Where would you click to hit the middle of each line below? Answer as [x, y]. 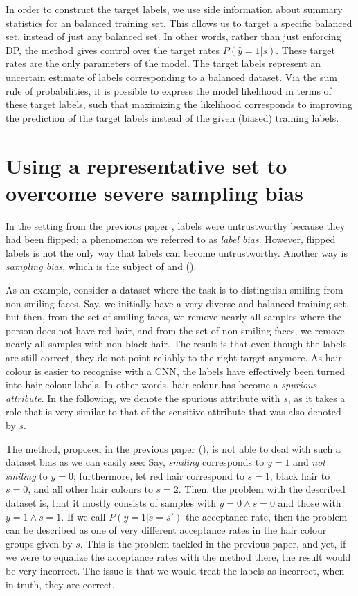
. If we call [83, 516]
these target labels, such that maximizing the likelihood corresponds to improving [179, 104]
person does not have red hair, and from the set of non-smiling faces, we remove [175, 330]
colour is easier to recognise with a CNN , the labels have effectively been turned [176, 371]
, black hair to [300, 475]
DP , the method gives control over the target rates [113, 49]
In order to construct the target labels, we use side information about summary [174, 9]
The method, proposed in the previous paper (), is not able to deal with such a [173, 448]
